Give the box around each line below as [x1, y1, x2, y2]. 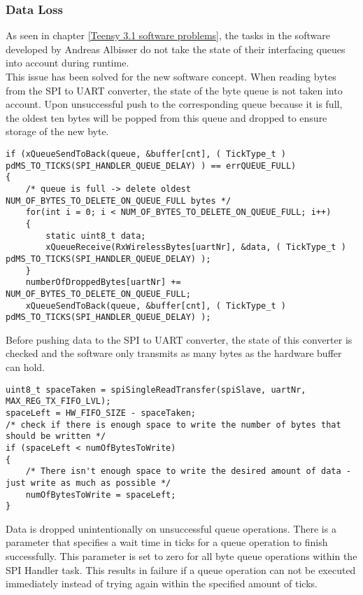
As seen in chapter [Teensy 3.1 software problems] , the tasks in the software [6, 28, 330, 43]
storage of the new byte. [6, 124, 109, 139]
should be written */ [6, 431, 106, 442]
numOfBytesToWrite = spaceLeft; [25, 489, 176, 500]
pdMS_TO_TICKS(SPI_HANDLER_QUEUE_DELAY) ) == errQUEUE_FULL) [6, 160, 297, 171]
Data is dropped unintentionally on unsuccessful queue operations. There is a [6, 521, 336, 535]
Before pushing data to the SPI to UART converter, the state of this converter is [6, 332, 353, 346]
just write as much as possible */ [6, 477, 171, 488]
